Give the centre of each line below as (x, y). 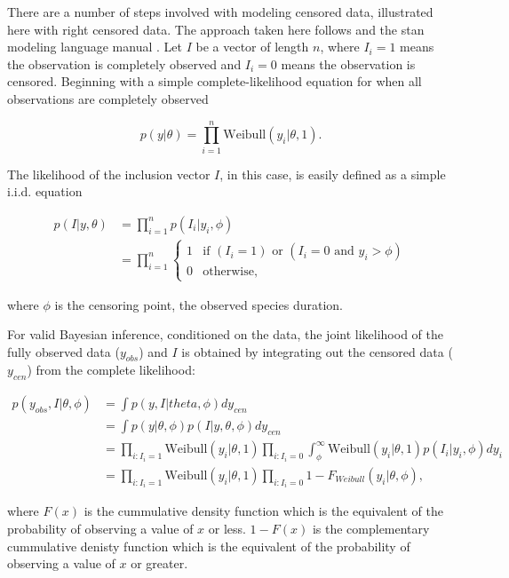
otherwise (228, 272)
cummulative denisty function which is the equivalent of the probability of (209, 546)
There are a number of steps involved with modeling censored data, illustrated (220, 12)
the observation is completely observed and (124, 63)
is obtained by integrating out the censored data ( (317, 351)
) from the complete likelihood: (111, 370)
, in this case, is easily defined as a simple (333, 174)
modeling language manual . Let (95, 47)
